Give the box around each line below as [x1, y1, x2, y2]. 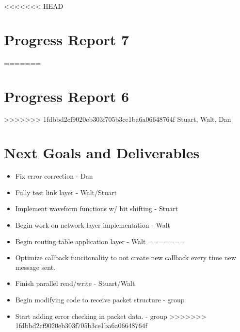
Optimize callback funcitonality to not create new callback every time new [15, 252, 236, 263]
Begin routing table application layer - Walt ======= [15, 236, 185, 246]
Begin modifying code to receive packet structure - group [15, 294, 185, 304]
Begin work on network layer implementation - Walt [15, 219, 170, 230]
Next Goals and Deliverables [4, 143, 200, 163]
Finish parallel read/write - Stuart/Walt [15, 278, 135, 288]
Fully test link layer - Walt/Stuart [15, 187, 117, 197]
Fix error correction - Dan [15, 171, 93, 181]
